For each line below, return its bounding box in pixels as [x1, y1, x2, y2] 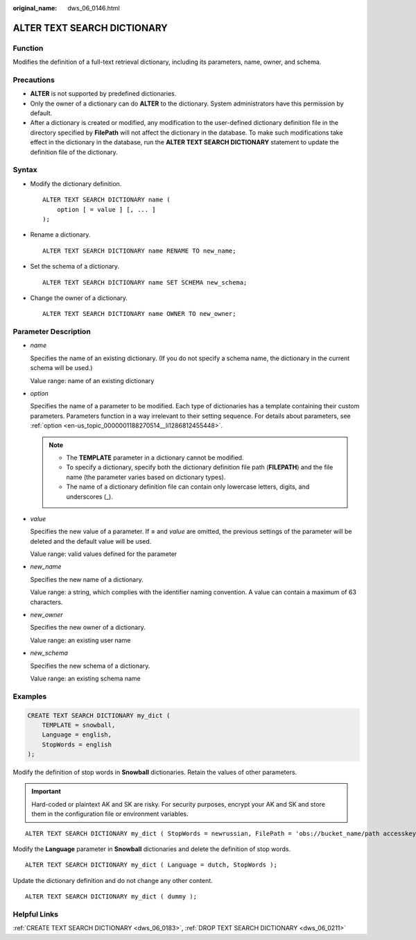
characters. [30, 598, 63, 606]
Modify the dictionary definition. [30, 179, 122, 187]
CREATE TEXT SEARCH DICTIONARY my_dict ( [27, 712, 171, 719]
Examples [12, 691, 47, 701]
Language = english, [42, 731, 112, 739]
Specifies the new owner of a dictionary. [30, 623, 146, 632]
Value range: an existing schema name [30, 674, 141, 682]
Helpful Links [12, 909, 59, 919]
